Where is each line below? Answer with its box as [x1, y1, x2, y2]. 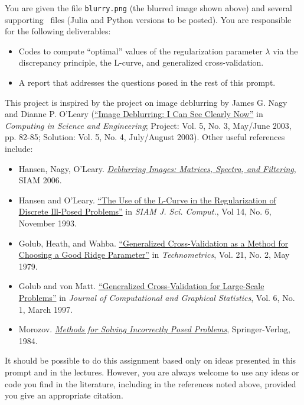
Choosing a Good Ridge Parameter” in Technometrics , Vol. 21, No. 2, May [18, 248, 290, 261]
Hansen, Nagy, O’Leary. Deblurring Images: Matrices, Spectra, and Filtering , [18, 162, 296, 174]
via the [273, 44, 298, 57]
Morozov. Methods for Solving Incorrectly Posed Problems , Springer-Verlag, [18, 323, 290, 335]
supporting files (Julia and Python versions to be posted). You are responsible [5, 13, 292, 25]
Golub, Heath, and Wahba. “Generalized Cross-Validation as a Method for [18, 236, 289, 249]
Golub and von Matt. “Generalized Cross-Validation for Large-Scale [18, 280, 264, 292]
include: [5, 142, 33, 154]
